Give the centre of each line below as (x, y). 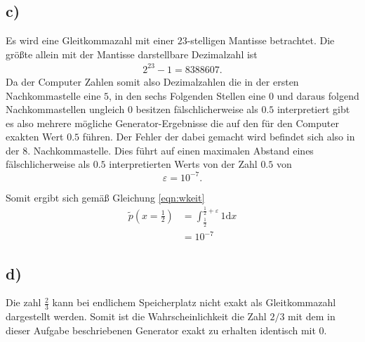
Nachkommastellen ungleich (65, 109)
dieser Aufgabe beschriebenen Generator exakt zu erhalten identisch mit (161, 330)
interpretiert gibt (313, 109)
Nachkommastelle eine (53, 95)
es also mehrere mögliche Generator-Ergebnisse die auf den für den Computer (172, 123)
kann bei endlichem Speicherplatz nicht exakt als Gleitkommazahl (194, 302)
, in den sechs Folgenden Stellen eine (187, 95)
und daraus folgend (318, 95)
